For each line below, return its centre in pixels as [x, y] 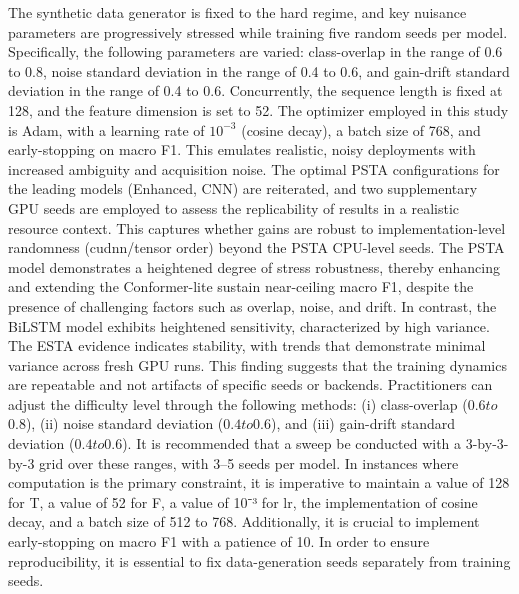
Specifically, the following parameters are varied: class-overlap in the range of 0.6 [255, 51]
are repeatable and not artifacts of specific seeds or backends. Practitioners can [250, 384]
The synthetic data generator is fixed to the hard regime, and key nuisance [237, 12]
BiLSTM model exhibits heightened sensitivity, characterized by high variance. [249, 325]
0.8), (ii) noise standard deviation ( [116, 423]
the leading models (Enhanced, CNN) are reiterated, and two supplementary [243, 188]
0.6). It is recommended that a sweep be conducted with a [283, 443]
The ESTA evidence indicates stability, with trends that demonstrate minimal [247, 345]
